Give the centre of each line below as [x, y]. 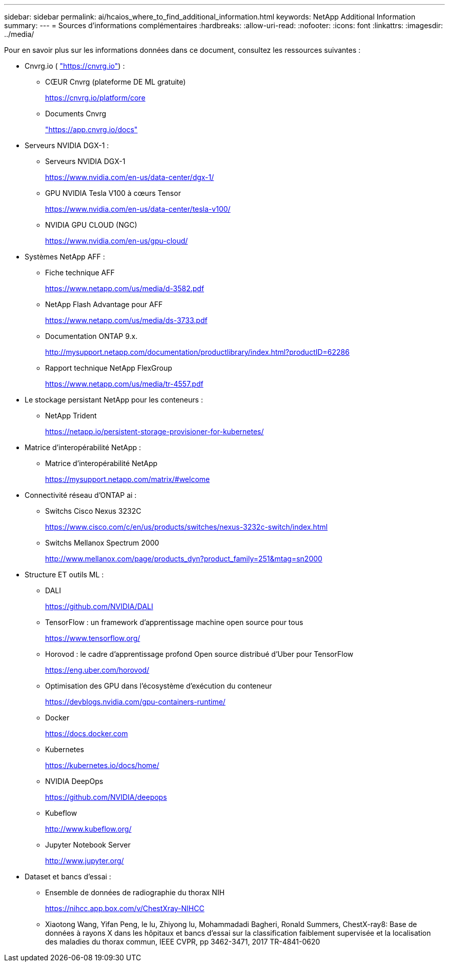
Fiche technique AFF [80, 273]
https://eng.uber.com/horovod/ [97, 670]
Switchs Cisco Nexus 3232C [93, 511]
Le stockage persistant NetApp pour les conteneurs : [114, 400]
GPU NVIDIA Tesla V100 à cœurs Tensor [113, 193]
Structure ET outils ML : [64, 575]
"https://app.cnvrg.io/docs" [91, 129]
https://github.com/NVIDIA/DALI [99, 606]
